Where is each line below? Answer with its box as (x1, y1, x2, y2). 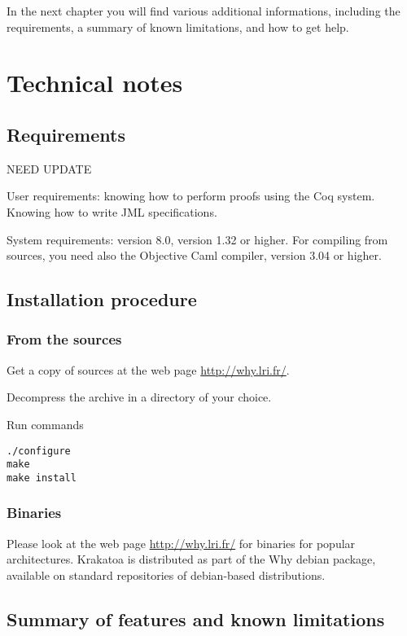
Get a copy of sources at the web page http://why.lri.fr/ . (7, 361, 290, 378)
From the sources (7, 329, 122, 349)
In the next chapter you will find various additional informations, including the (7, 2, 400, 19)
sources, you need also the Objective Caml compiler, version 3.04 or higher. (7, 247, 382, 264)
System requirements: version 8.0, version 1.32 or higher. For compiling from (7, 230, 388, 248)
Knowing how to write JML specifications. (7, 203, 217, 220)
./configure (7, 445, 71, 457)
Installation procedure (7, 287, 197, 312)
